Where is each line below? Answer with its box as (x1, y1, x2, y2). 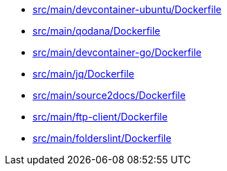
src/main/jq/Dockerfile (33, 68, 134, 80)
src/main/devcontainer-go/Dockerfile (33, 46, 202, 58)
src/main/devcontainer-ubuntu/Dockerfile (33, 3, 221, 15)
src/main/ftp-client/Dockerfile (33, 111, 168, 123)
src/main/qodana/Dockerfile (33, 25, 161, 37)
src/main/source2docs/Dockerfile (33, 89, 186, 101)
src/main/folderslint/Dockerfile (33, 132, 172, 144)
